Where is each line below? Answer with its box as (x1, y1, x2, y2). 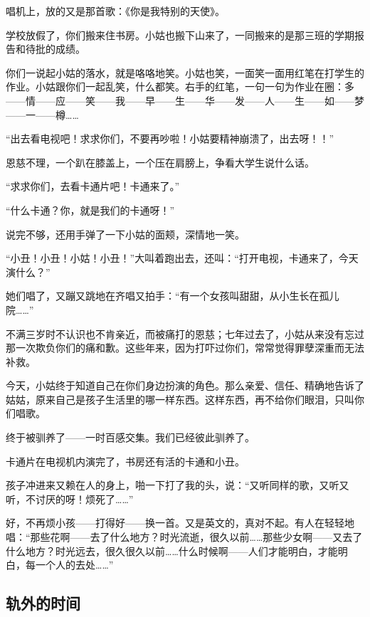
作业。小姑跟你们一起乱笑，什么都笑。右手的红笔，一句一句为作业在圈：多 (6, 79, 354, 94)
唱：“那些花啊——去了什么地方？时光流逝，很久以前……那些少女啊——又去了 (6, 529, 363, 544)
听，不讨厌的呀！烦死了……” (6, 491, 134, 506)
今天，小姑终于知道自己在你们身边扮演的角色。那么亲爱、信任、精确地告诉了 (6, 378, 364, 393)
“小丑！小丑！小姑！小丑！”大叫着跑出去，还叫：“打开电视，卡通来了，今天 (6, 251, 359, 265)
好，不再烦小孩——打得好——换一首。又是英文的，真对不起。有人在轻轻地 (6, 515, 354, 530)
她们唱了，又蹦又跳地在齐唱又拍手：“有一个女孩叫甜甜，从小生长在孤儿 (6, 288, 339, 303)
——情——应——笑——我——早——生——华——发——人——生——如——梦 (6, 93, 364, 107)
